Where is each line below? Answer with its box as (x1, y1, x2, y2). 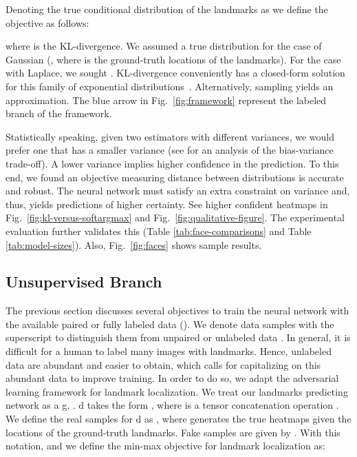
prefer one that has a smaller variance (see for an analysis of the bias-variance (6, 143, 334, 157)
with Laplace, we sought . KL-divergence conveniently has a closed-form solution (6, 65, 345, 80)
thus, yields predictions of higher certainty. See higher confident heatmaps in (6, 196, 328, 211)
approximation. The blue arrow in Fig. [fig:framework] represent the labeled (6, 92, 327, 107)
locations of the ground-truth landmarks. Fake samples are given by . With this (6, 425, 340, 439)
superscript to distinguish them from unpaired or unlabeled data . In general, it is (6, 330, 351, 345)
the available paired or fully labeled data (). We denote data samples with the (6, 316, 334, 331)
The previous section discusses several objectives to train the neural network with (6, 303, 349, 318)
